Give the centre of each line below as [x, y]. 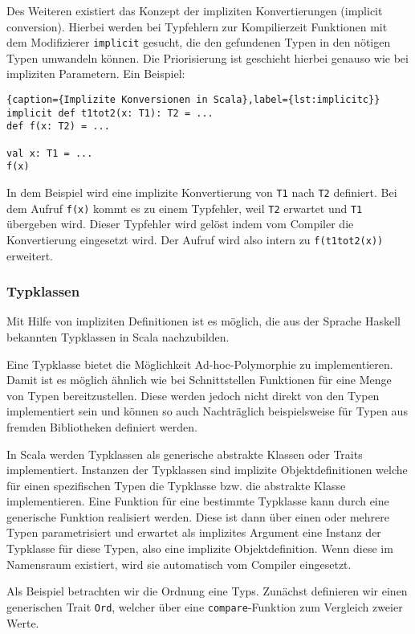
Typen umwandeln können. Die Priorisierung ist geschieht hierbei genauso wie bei [207, 57]
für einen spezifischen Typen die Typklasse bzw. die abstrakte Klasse [176, 485]
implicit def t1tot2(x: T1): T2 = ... [110, 113]
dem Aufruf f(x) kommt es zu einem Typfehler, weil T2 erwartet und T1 [185, 208]
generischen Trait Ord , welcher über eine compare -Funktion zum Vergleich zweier [205, 606]
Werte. [23, 622]
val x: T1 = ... [50, 153]
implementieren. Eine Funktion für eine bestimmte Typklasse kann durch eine [198, 501]
